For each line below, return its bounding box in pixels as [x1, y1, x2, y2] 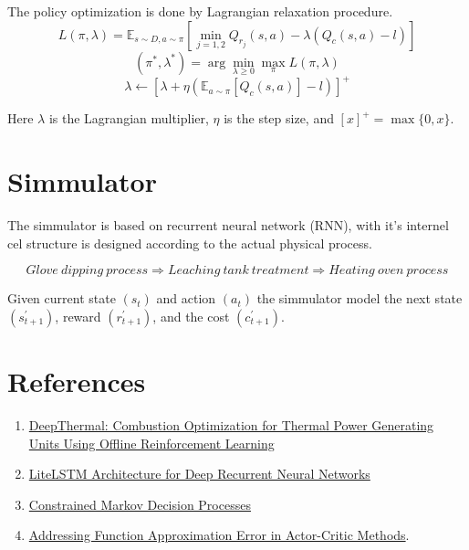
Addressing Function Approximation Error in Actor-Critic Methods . [28, 525, 410, 545]
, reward [55, 306, 101, 325]
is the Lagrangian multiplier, [48, 109, 209, 128]
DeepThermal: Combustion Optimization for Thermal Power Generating [28, 415, 434, 434]
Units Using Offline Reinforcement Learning [28, 433, 275, 452]
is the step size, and [224, 109, 334, 128]
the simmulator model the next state [256, 289, 463, 308]
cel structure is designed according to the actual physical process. [7, 233, 372, 252]
